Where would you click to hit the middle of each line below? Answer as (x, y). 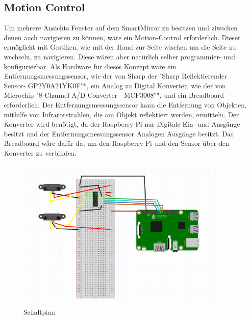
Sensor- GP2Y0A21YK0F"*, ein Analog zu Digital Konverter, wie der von (115, 85)
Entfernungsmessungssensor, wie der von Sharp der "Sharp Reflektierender (116, 76)
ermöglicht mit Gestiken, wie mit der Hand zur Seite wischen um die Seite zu (120, 47)
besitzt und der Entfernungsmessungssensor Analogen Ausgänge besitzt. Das (119, 133)
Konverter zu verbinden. (40, 152)
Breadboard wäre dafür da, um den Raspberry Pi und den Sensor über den (117, 143)
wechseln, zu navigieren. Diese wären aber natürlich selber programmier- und (120, 56)
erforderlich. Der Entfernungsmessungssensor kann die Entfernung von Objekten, (125, 104)
